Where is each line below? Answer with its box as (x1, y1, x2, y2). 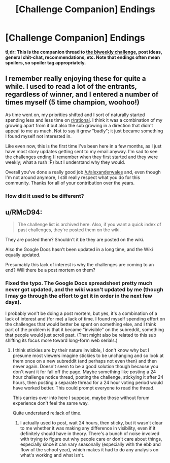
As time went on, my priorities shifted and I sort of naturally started (5, 112, 145, 118)
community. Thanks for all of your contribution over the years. (5, 180, 135, 186)
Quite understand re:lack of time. (12, 410, 82, 416)
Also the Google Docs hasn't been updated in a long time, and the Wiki (5, 246, 153, 253)
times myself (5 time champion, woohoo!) (5, 98, 140, 107)
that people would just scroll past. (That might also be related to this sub (5, 332, 156, 338)
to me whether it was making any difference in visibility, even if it (20, 425, 156, 431)
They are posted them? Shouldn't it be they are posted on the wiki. (5, 237, 145, 243)
